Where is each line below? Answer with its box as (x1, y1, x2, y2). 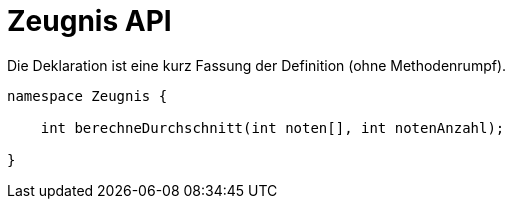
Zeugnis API (7, 4, 172, 38)
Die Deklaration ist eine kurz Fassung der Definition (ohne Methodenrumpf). (7, 56, 507, 74)
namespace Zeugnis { (7, 87, 168, 104)
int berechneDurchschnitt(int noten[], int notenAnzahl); (40, 119, 505, 136)
